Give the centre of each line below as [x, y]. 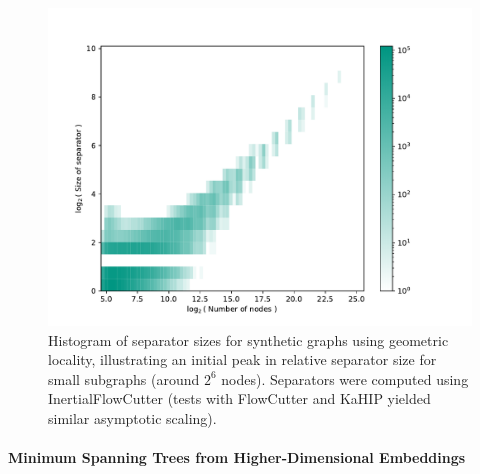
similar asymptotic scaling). [132, 417]
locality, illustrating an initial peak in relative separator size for [242, 359]
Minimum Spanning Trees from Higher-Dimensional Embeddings [237, 457]
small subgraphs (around [124, 378]
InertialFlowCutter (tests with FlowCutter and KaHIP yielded [239, 398]
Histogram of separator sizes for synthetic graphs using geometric [248, 339]
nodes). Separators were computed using [345, 378]
